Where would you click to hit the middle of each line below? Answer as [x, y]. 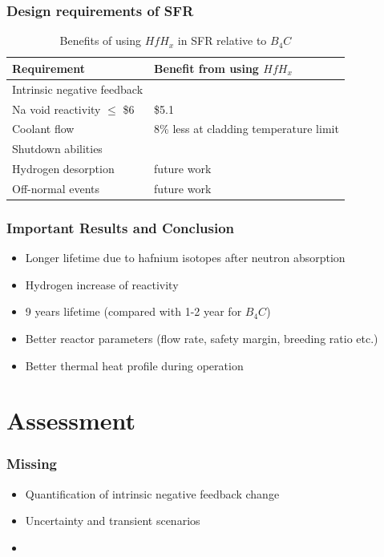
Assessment [71, 420]
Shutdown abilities [57, 149]
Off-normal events [56, 188]
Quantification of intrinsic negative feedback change [152, 493]
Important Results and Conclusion [121, 227]
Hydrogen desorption [63, 169]
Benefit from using [206, 68]
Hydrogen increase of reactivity [102, 284]
